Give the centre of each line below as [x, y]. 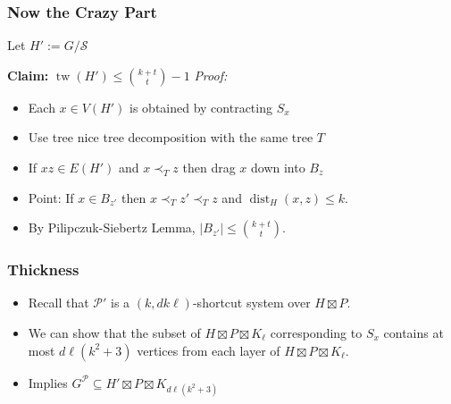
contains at [413, 332]
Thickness [43, 269]
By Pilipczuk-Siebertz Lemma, [112, 227]
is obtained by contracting [201, 107]
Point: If [51, 197]
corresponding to [316, 332]
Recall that [58, 303]
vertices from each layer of [209, 350]
